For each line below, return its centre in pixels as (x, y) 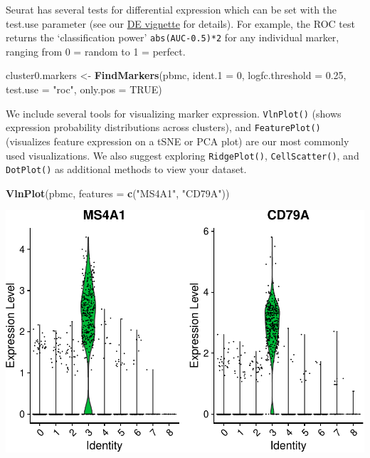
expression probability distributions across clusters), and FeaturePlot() (163, 127)
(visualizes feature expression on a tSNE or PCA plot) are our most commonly (178, 141)
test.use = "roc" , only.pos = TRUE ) (84, 89)
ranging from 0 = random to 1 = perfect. (96, 51)
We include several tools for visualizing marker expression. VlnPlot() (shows (174, 113)
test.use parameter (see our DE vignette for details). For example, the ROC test (180, 23)
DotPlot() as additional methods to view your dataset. (126, 169)
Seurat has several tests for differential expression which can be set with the (171, 9)
